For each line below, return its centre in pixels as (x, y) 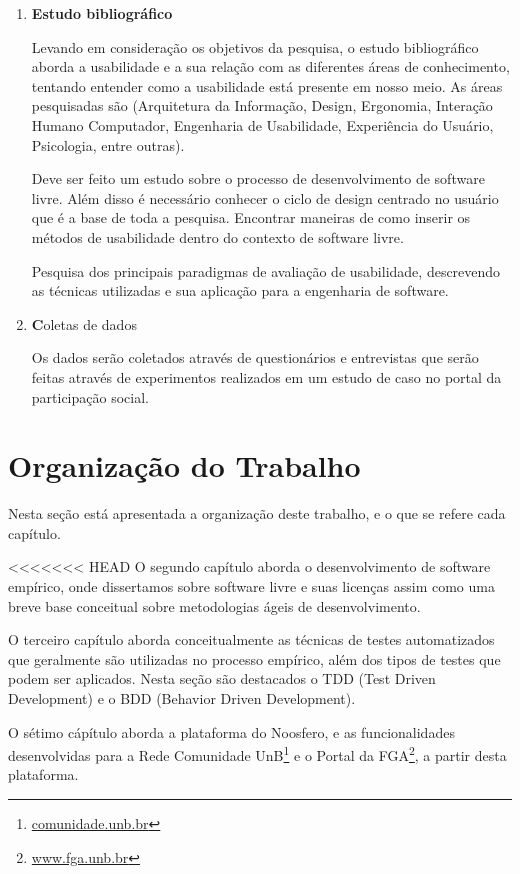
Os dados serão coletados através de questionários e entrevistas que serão (255, 357)
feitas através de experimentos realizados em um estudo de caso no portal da (266, 376)
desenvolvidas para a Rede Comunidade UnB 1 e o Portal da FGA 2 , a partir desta (257, 753)
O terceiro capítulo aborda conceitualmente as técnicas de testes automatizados (251, 639)
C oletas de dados (84, 323)
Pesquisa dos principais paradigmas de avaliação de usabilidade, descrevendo (266, 270)
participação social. (90, 396)
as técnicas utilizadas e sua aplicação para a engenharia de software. (240, 290)
